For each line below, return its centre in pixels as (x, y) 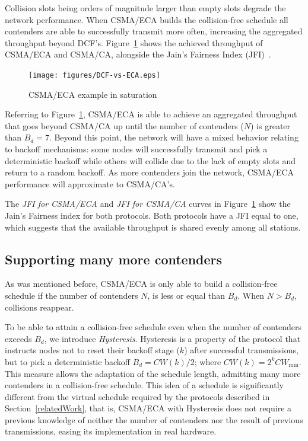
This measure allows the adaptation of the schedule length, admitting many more (153, 373)
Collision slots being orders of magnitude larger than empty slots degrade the (145, 8)
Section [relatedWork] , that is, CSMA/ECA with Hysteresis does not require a (148, 408)
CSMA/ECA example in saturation (93, 94)
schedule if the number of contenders (72, 295)
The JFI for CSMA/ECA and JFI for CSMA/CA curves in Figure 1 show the (148, 204)
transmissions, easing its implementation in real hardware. (111, 431)
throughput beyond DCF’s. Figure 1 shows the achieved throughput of (134, 42)
